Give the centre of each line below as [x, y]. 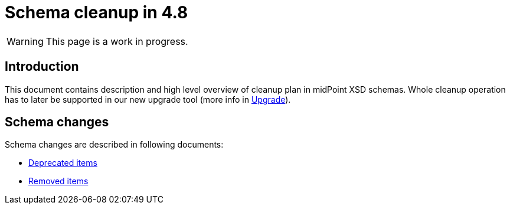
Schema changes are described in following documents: [114, 145]
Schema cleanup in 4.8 [97, 12]
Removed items [58, 181]
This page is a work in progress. [117, 41]
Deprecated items [63, 163]
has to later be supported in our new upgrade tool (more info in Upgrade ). [148, 99]
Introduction [42, 67]
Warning [25, 41]
